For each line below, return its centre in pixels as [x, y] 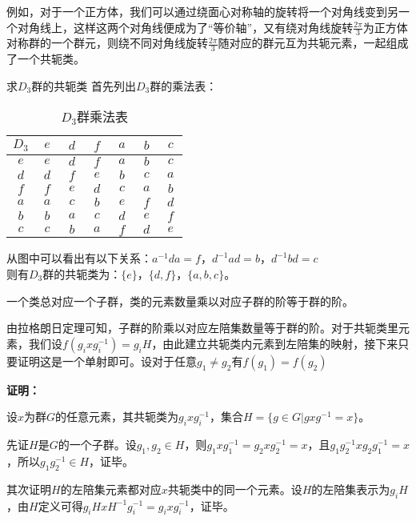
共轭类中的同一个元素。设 [235, 489]
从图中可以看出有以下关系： [79, 258]
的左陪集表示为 [351, 489]
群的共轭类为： [82, 273]
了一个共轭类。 [46, 59]
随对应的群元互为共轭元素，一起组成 [313, 43]
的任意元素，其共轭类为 [117, 417]
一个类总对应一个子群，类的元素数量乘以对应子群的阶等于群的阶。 [180, 301]
